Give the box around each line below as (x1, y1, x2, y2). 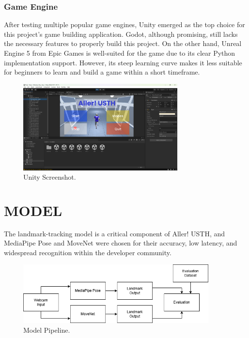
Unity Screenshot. (23, 172, 76, 182)
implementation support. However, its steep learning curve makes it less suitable (4, 57, 242, 67)
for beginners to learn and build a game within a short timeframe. (4, 67, 200, 77)
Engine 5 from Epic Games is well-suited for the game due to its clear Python (4, 48, 235, 58)
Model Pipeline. (23, 324, 70, 335)
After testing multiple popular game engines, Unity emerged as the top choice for (4, 19, 245, 30)
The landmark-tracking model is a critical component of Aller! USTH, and (4, 228, 225, 238)
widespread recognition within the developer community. (4, 247, 171, 258)
